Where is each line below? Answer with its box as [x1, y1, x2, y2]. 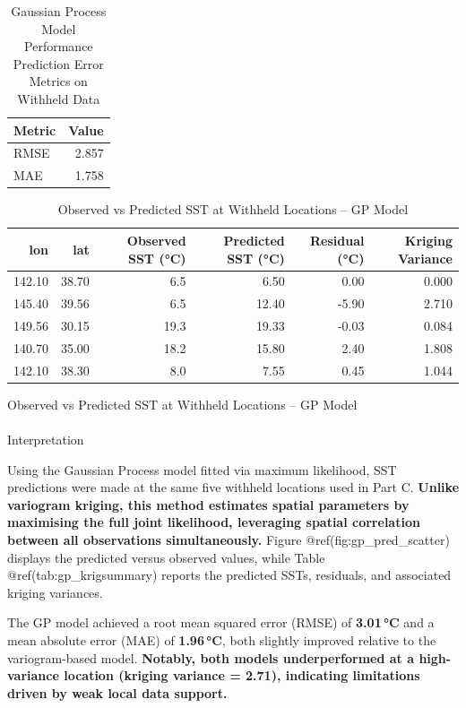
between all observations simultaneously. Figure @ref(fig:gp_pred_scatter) [7, 531, 450, 548]
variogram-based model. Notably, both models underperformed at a [7, 648, 415, 667]
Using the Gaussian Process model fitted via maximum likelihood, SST [7, 460, 397, 479]
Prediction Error [13, 54, 104, 73]
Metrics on [29, 72, 88, 91]
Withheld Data [17, 89, 100, 108]
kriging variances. [7, 583, 103, 601]
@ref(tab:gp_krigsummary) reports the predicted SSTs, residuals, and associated [7, 566, 452, 584]
